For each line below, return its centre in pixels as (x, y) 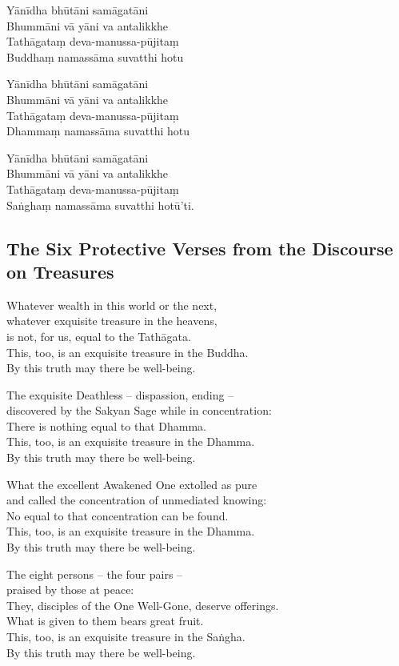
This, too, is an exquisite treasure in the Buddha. (128, 352)
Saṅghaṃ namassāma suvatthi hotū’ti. (100, 205)
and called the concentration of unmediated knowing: (137, 500)
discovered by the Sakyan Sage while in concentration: (139, 410)
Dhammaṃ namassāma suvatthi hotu (98, 131)
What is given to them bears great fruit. (105, 621)
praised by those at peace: (70, 590)
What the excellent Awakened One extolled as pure (132, 484)
